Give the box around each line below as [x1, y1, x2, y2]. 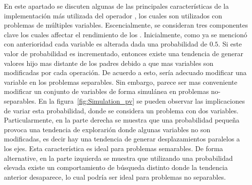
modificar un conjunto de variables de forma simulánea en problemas [4, 86, 209, 96]
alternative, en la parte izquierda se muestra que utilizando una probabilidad [4, 153, 233, 163]
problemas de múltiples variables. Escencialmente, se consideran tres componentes [4, 20, 248, 30]
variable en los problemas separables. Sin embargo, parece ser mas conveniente [4, 77, 237, 87]
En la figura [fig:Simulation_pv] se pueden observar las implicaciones [38, 95, 245, 106]
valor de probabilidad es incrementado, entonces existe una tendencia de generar [4, 48, 243, 58]
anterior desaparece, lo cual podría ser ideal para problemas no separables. [4, 171, 226, 182]
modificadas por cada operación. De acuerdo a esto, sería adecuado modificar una [4, 67, 247, 77]
